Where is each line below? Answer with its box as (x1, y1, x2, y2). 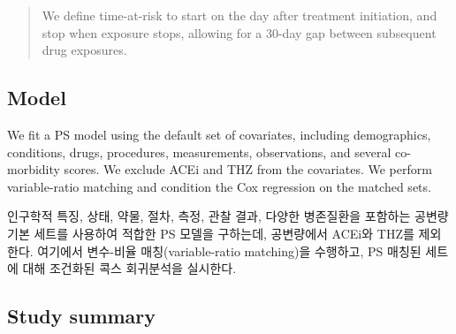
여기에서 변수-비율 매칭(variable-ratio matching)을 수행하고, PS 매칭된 (37, 241, 422, 260)
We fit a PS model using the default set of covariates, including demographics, (7, 125, 431, 143)
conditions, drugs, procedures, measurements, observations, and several (7, 142, 391, 161)
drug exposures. (42, 41, 127, 59)
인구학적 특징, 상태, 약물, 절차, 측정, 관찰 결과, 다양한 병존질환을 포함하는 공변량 (7, 207, 449, 225)
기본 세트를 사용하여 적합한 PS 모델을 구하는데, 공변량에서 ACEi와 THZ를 (7, 224, 414, 242)
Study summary (7, 302, 156, 330)
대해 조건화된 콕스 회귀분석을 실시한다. (22, 259, 237, 277)
